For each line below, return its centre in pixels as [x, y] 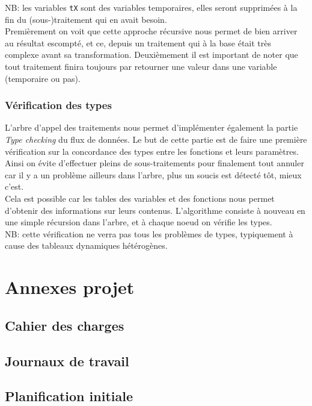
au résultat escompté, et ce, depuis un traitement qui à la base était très [138, 42]
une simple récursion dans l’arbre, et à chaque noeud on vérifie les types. [139, 222]
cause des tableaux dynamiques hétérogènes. [86, 245]
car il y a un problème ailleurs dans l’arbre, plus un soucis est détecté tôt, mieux [153, 174]
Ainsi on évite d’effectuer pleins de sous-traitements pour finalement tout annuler [154, 163]
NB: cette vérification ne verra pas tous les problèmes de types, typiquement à [149, 233]
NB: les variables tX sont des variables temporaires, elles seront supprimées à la [151, 7]
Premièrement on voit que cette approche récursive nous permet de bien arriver [151, 31]
